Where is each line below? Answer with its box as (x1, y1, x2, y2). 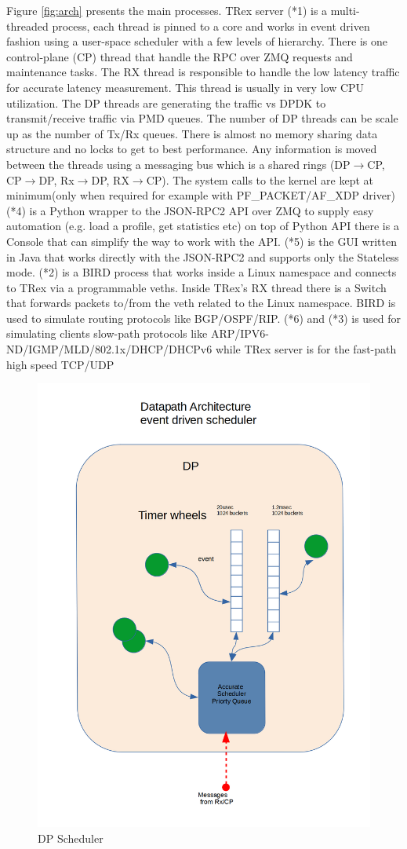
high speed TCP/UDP (6, 356, 114, 372)
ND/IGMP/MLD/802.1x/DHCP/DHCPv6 (6, 341, 213, 357)
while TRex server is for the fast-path (215, 341, 397, 357)
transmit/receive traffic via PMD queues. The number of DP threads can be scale (6, 110, 398, 126)
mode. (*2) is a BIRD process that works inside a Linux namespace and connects (6, 264, 397, 280)
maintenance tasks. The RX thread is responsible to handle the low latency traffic (6, 64, 400, 80)
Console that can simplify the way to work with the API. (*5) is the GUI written (6, 232, 397, 249)
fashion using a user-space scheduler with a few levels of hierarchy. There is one (6, 33, 388, 49)
